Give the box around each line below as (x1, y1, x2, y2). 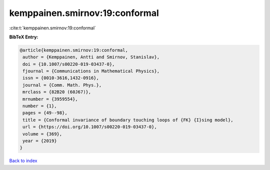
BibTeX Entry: (9, 34, 38, 40)
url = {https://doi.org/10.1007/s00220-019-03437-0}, (22, 124, 157, 130)
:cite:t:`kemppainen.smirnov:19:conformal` (9, 25, 96, 31)
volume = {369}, (22, 131, 62, 137)
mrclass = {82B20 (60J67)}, (22, 89, 91, 95)
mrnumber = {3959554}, (22, 96, 78, 102)
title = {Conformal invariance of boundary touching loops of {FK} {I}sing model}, (22, 117, 233, 123)
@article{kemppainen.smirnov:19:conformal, (19, 47, 128, 53)
